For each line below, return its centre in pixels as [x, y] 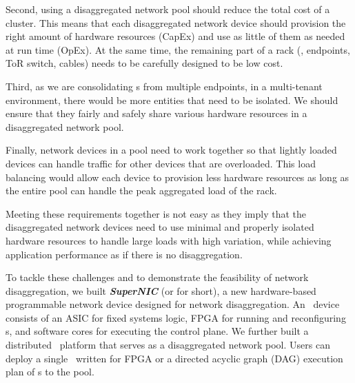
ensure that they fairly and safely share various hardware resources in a [156, 113]
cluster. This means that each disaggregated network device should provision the [176, 22]
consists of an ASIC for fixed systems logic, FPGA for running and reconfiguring [176, 317]
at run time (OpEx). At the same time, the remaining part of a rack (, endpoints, [178, 49]
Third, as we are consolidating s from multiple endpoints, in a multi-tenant [164, 86]
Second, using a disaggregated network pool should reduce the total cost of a [168, 9]
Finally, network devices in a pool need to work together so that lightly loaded [171, 150]
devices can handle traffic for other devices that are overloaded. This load [161, 163]
